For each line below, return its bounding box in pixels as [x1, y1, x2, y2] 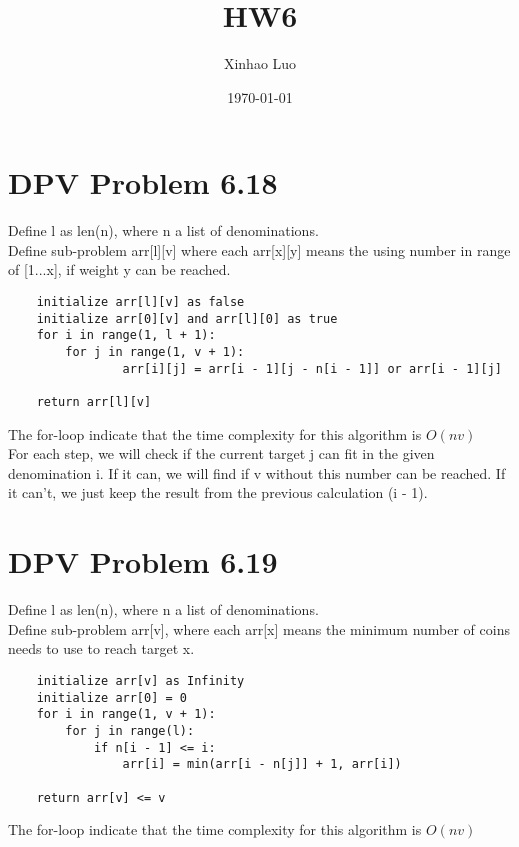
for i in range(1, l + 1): [36, 328, 216, 343]
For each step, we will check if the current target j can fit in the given [8, 443, 435, 464]
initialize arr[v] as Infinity [36, 673, 245, 688]
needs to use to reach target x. [8, 638, 195, 659]
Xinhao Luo [223, 53, 297, 74]
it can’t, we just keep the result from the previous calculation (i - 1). [8, 482, 428, 503]
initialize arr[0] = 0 [36, 690, 187, 705]
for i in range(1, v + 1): [36, 707, 216, 722]
